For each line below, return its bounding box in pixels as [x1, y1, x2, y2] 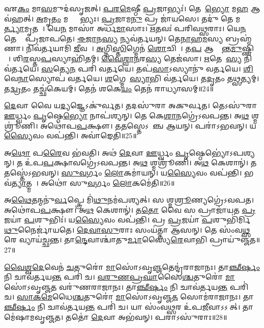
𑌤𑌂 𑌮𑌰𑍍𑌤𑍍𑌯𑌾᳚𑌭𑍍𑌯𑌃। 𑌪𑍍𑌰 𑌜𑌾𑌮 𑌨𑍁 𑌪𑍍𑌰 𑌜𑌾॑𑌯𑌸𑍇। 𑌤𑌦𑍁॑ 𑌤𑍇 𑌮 [51, 13, 241, 23]
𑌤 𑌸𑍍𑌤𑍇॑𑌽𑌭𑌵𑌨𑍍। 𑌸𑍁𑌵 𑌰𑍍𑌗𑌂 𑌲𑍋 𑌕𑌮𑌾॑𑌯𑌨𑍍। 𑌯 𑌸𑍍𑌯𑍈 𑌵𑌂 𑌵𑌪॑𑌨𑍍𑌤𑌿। [4, 167, 242, 178]
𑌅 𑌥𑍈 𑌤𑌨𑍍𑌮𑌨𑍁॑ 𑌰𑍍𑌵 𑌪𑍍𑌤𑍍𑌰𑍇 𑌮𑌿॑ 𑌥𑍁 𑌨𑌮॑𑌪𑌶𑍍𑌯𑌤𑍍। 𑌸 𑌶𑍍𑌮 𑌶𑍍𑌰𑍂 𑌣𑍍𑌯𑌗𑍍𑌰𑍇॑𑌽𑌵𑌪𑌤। [4, 194, 254, 205]
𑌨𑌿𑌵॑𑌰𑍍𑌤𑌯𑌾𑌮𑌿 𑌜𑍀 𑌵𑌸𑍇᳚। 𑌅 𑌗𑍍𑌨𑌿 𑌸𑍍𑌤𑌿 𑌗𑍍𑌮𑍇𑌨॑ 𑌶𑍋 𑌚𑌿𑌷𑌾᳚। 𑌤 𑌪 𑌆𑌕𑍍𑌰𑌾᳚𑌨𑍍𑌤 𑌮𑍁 [26, 43, 242, 54]
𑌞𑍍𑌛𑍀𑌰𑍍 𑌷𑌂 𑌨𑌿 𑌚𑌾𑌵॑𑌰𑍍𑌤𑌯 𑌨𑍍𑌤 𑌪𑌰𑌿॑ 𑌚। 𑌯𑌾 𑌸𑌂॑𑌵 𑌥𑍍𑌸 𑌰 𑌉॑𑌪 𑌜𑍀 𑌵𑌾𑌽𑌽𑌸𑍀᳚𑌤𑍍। [4, 301, 241, 312]
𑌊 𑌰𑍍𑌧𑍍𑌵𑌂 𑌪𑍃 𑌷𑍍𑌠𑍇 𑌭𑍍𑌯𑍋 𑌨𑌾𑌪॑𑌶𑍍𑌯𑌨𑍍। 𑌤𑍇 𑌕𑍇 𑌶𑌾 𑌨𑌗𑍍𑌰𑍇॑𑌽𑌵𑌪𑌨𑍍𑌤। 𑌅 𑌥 [4, 110, 249, 120]
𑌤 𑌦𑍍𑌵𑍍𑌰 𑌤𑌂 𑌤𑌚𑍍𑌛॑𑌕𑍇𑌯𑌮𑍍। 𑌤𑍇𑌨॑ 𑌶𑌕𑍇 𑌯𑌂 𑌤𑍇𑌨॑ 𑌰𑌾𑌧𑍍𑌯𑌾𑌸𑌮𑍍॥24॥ [4, 83, 214, 93]
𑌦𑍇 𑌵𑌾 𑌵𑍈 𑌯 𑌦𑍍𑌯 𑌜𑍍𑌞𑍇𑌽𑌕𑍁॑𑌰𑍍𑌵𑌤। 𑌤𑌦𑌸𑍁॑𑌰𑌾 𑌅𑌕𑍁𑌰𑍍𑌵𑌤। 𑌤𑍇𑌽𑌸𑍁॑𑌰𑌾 [4, 100, 257, 111]
